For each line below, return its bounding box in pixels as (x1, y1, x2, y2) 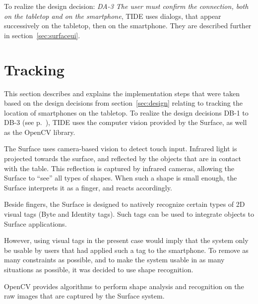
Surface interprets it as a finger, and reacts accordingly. (4, 182, 172, 192)
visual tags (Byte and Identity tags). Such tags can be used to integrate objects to (4, 209, 254, 219)
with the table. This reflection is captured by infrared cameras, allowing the (4, 163, 234, 173)
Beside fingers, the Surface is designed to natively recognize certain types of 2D (4, 199, 245, 209)
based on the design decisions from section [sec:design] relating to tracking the (4, 98, 243, 108)
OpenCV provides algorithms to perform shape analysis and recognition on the (4, 281, 244, 291)
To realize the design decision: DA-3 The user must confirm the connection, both (4, 1, 249, 11)
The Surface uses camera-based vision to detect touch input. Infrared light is (4, 143, 237, 154)
